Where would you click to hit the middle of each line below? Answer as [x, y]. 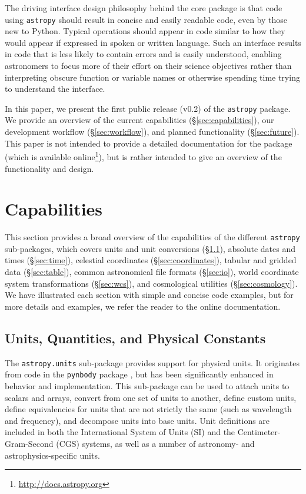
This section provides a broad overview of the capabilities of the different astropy [152, 237]
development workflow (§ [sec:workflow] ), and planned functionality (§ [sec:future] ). [152, 132]
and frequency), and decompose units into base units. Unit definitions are [137, 420]
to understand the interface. [55, 89]
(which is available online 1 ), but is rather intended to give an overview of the [143, 156]
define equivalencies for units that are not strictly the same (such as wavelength [148, 409]
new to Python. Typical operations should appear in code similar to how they [145, 31]
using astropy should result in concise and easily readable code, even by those [146, 19]
